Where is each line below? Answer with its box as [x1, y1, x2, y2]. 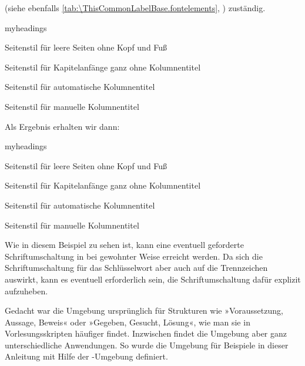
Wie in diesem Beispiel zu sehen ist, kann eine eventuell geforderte [5, 239, 244, 251]
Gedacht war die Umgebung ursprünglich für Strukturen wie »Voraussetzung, [5, 304, 283, 317]
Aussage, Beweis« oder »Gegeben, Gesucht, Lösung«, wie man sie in [5, 315, 250, 328]
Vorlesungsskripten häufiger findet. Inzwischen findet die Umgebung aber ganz [5, 327, 287, 340]
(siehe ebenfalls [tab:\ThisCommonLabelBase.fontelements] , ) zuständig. [5, 2, 266, 14]
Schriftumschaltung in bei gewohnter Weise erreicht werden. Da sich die [5, 250, 263, 262]
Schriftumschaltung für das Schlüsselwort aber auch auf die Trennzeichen [5, 261, 268, 274]
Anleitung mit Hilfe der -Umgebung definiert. [5, 350, 168, 362]
